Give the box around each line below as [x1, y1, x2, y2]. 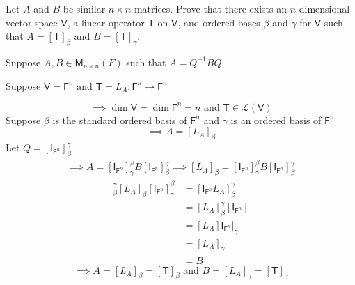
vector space [6, 15, 58, 29]
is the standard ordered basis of [52, 112, 187, 127]
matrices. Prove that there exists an [134, 1, 287, 15]
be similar [63, 1, 106, 15]
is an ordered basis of [230, 112, 322, 127]
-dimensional [296, 1, 350, 15]
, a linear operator [67, 15, 145, 29]
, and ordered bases [177, 15, 260, 29]
